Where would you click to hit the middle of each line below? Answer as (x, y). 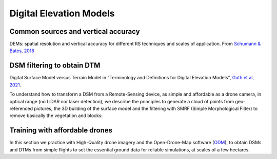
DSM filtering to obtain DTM (55, 66)
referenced (21, 108)
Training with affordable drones (61, 130)
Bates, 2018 (22, 51)
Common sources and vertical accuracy (75, 31)
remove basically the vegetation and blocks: (56, 116)
